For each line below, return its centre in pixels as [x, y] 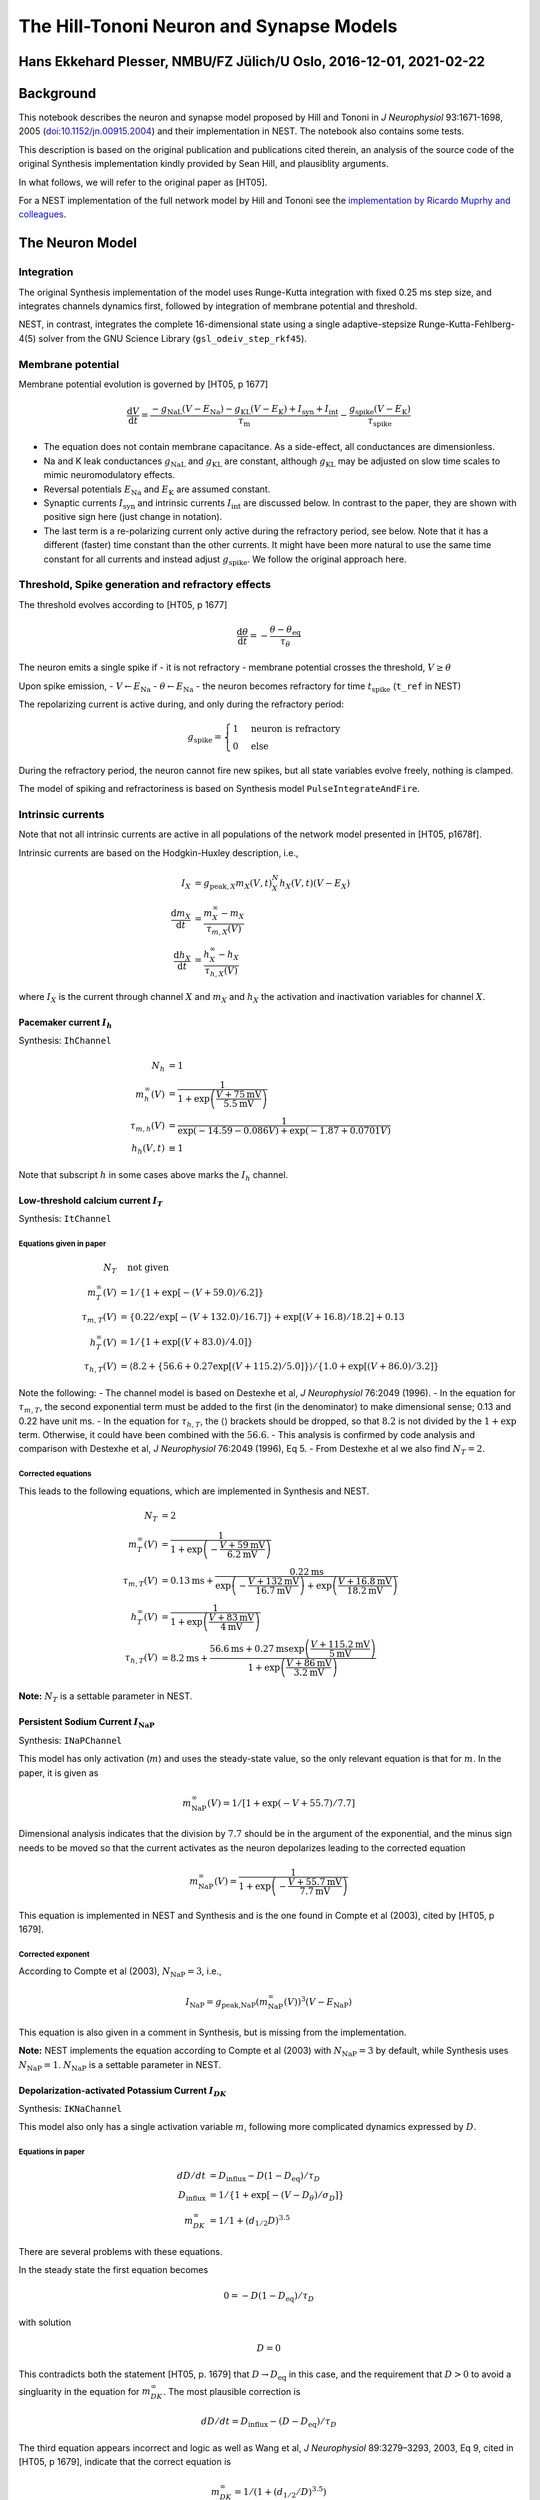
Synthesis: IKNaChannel [70, 2109]
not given [147, 1267]
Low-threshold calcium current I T [91, 1201]
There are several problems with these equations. [120, 2251]
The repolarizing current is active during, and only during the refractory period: [181, 704]
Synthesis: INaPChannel [70, 1740]
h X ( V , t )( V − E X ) [315, 884]
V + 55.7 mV [314, 1881]
